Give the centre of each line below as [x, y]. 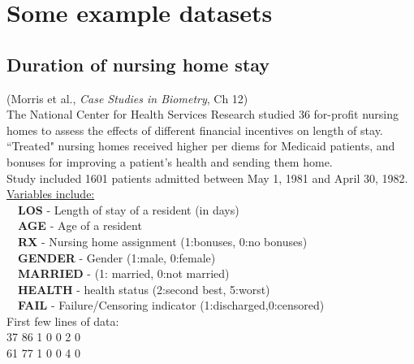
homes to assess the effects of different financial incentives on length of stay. [195, 130]
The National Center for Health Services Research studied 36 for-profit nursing [203, 114]
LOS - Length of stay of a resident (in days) [129, 209]
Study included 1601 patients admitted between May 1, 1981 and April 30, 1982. [207, 178]
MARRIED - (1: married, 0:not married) [124, 273]
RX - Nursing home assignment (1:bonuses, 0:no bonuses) [163, 241]
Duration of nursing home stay [138, 64]
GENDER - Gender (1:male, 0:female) [117, 257]
